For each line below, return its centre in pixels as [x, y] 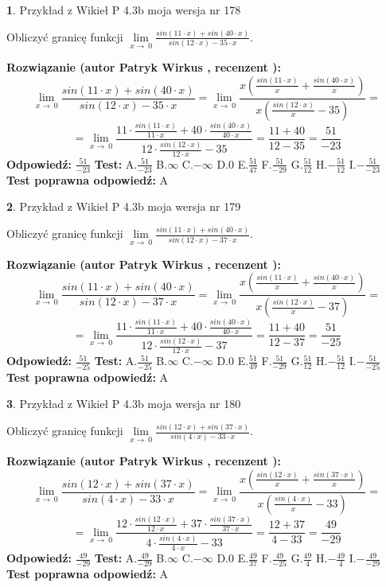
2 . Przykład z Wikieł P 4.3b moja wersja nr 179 [124, 206]
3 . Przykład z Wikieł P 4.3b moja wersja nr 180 [124, 404]
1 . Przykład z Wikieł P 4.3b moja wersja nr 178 [124, 10]
